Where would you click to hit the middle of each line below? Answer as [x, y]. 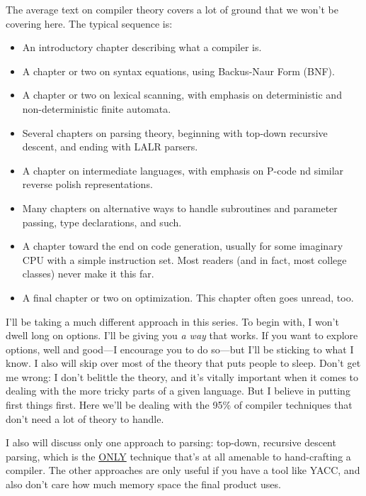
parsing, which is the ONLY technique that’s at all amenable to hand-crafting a [178, 456]
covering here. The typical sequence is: [89, 23]
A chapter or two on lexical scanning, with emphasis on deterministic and [182, 95]
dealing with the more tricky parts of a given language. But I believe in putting [178, 391]
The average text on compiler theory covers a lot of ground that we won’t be [172, 9]
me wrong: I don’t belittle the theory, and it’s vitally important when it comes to [182, 376]
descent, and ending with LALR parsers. [110, 147]
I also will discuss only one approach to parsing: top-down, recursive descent [171, 442]
